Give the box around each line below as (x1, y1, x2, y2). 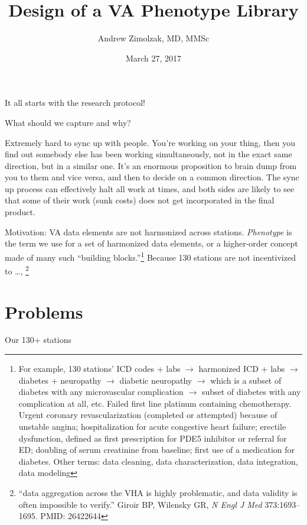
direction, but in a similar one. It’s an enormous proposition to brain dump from (5, 159, 297, 171)
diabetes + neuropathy (18, 374, 102, 386)
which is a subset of (210, 374, 282, 386)
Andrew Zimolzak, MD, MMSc (97, 32, 210, 44)
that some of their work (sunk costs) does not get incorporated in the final (5, 194, 275, 206)
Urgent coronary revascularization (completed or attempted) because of (18, 409, 277, 421)
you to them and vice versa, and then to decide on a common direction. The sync (5, 171, 299, 183)
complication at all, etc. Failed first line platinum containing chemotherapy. (18, 397, 292, 409)
